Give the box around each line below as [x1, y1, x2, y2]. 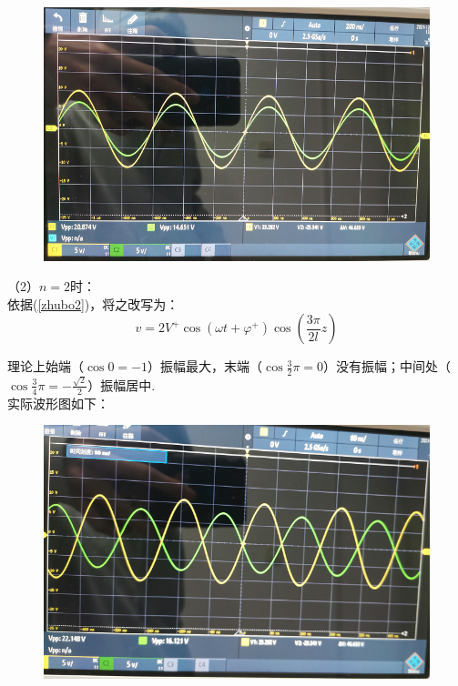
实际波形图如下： [7, 393, 109, 412]
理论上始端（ [7, 357, 84, 376]
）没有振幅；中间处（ [323, 357, 452, 376]
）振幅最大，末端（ [148, 357, 263, 376]
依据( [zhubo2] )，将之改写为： [7, 294, 179, 313]
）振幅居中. [87, 375, 156, 394]
